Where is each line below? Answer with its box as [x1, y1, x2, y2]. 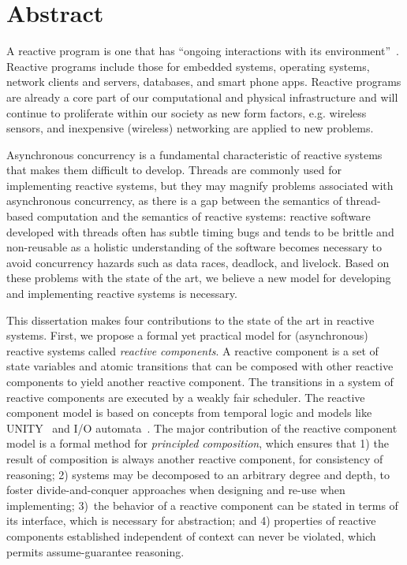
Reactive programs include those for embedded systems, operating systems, [6, 58, 370, 74]
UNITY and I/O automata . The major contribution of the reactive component [6, 419, 398, 436]
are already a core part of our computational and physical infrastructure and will [6, 88, 398, 105]
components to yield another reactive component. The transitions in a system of [6, 374, 394, 389]
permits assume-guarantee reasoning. [6, 543, 185, 559]
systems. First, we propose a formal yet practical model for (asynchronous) [6, 327, 368, 344]
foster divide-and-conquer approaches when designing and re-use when [6, 481, 345, 498]
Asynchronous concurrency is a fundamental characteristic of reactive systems [6, 146, 383, 162]
